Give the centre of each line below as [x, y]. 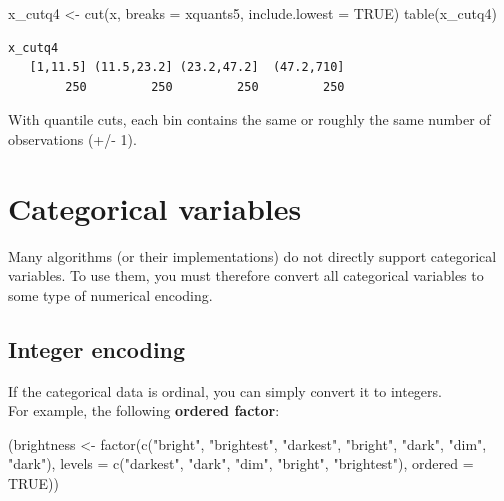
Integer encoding [97, 348]
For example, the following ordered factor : [144, 410]
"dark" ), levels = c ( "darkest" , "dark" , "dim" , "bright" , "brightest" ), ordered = [241, 463]
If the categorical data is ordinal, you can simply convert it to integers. [225, 390]
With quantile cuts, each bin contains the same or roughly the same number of [249, 119]
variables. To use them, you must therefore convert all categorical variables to [246, 275]
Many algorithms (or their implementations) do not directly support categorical [252, 255]
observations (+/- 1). [72, 138]
